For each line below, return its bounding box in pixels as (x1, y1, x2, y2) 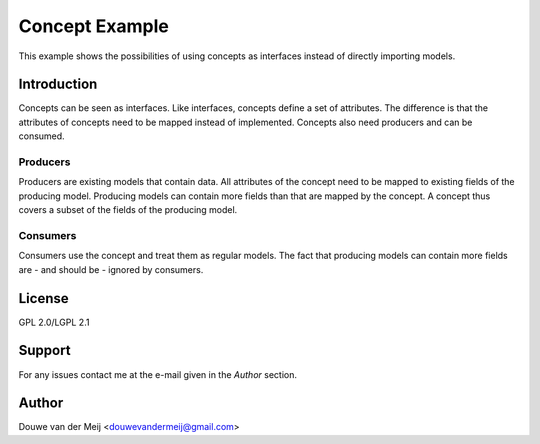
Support (18, 342, 71, 359)
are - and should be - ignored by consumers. (18, 263, 204, 275)
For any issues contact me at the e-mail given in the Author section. (18, 368, 297, 380)
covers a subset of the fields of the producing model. (18, 204, 238, 216)
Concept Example (18, 15, 169, 37)
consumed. (18, 130, 65, 142)
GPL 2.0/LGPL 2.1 (18, 316, 90, 328)
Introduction (18, 76, 98, 93)
